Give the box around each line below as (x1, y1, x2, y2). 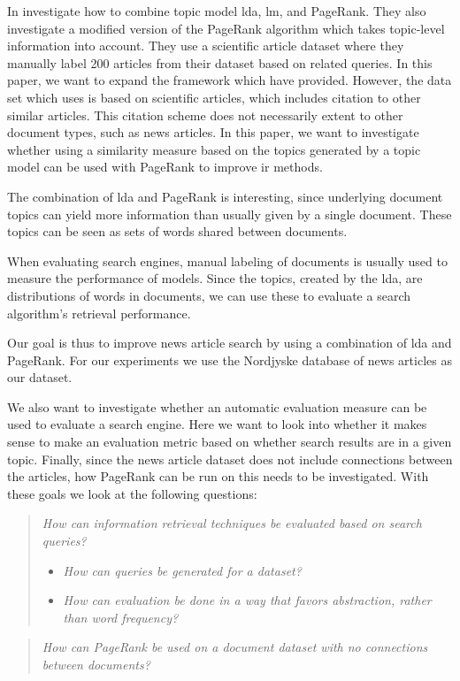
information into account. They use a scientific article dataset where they (7, 36, 404, 55)
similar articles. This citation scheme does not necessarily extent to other (7, 105, 403, 124)
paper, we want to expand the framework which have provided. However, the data (7, 71, 452, 89)
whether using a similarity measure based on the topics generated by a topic (7, 140, 421, 158)
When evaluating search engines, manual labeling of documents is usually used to (7, 251, 448, 270)
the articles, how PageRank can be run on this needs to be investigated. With (7, 467, 429, 486)
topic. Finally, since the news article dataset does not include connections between (7, 449, 453, 468)
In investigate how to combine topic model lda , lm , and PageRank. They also (7, 2, 426, 19)
